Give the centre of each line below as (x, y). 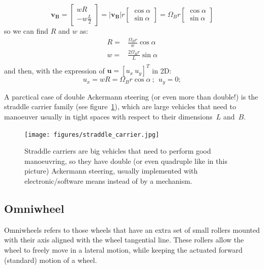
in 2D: (162, 70)
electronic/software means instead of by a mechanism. (108, 180)
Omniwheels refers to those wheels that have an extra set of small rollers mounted (132, 229)
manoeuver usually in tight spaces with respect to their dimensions (108, 116)
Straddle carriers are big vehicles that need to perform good (118, 151)
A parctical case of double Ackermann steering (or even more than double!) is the (131, 96)
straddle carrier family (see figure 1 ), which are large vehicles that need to (120, 106)
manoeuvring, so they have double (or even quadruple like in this (126, 161)
